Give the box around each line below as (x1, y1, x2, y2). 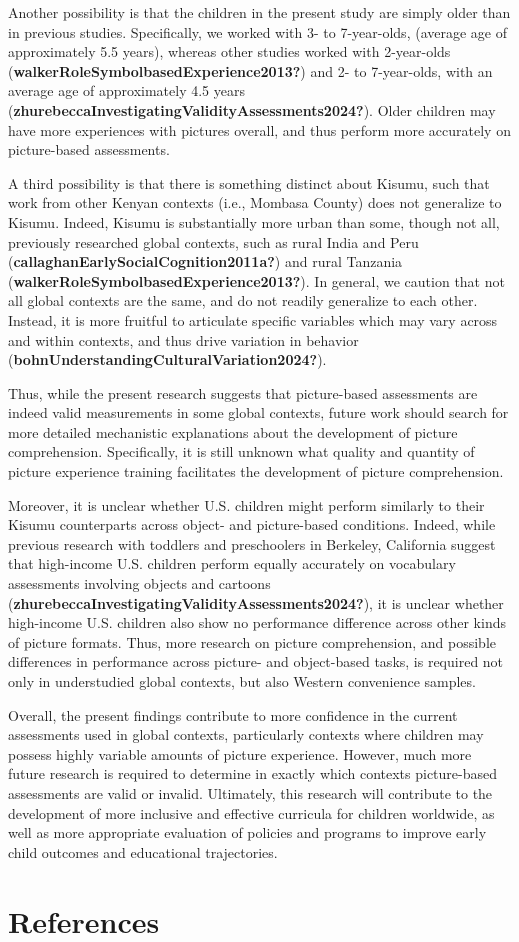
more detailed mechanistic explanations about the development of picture (8, 421, 458, 442)
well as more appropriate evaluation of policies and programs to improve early (8, 822, 487, 843)
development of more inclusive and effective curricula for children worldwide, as (8, 802, 495, 823)
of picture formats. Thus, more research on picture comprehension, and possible (8, 631, 497, 652)
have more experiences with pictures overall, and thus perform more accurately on (8, 119, 511, 140)
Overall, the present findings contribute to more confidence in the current (8, 704, 458, 725)
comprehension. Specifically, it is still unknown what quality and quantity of (8, 441, 475, 462)
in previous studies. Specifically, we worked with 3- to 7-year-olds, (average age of (8, 21, 507, 42)
